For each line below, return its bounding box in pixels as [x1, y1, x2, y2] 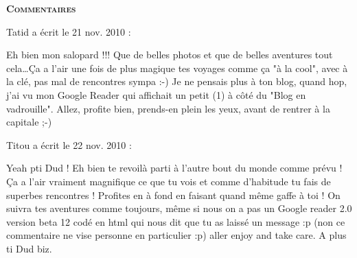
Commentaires [6, 1, 76, 15]
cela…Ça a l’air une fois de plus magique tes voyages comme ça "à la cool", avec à [6, 60, 348, 75]
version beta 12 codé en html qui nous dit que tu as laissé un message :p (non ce [6, 214, 345, 228]
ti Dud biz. [6, 241, 52, 255]
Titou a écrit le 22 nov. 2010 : [6, 137, 132, 152]
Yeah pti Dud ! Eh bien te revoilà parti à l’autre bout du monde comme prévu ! [6, 161, 343, 175]
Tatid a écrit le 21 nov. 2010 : [6, 24, 131, 38]
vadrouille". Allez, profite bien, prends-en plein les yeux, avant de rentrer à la [6, 101, 330, 115]
